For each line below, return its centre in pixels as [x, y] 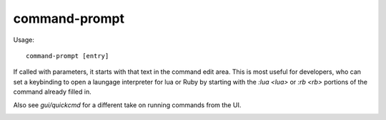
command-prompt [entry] [68, 56]
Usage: [24, 40]
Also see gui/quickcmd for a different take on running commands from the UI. [127, 105]
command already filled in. [53, 92]
